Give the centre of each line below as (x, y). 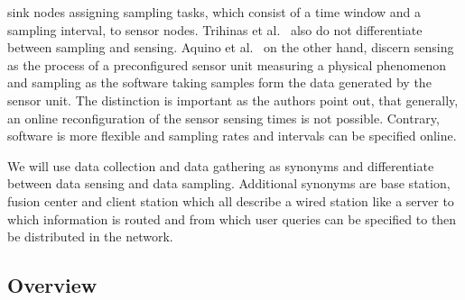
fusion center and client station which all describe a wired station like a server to (231, 200)
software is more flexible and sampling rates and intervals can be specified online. (232, 136)
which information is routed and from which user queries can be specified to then (232, 218)
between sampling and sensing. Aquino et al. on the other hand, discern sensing (231, 47)
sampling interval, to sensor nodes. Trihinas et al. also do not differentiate (215, 29)
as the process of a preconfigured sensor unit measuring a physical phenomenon (227, 64)
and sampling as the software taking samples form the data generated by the (219, 82)
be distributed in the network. (90, 236)
